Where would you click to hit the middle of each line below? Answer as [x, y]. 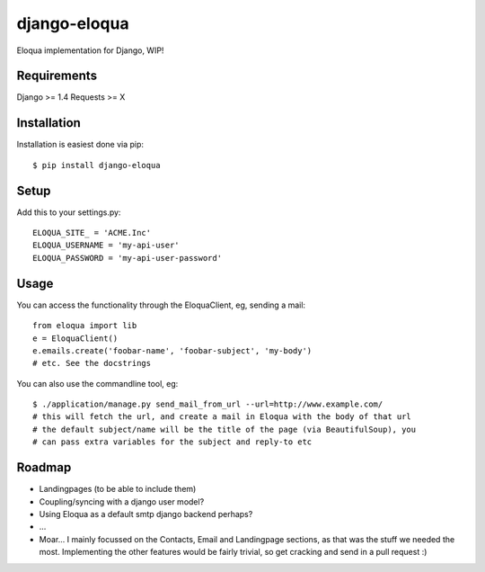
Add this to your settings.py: [69, 212]
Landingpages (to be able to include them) [118, 489]
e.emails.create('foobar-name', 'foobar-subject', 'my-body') [172, 350]
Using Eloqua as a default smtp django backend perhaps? [146, 514]
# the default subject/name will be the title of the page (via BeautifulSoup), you [225, 429]
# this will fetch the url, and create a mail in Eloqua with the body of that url [222, 417]
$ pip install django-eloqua [97, 165]
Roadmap [44, 468]
